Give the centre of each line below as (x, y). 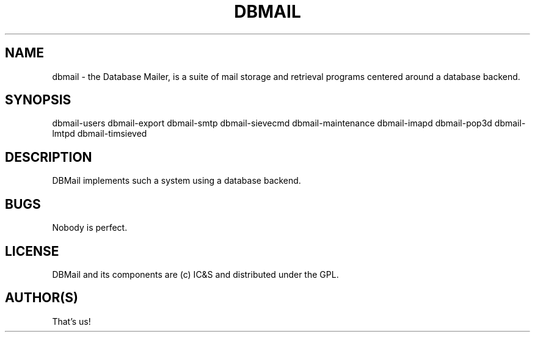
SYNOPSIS (38, 100)
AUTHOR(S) (42, 298)
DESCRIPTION (49, 157)
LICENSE (32, 251)
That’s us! (71, 321)
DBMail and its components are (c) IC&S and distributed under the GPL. (195, 274)
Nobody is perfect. (90, 228)
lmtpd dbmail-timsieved (100, 134)
